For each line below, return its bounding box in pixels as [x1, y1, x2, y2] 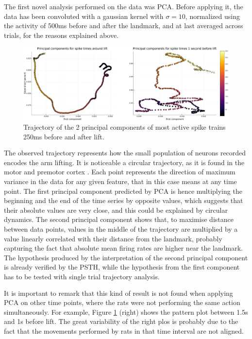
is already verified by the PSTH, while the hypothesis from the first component [4, 262, 240, 272]
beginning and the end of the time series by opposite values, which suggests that [4, 195, 243, 205]
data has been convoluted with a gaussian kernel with [4, 11, 164, 21]
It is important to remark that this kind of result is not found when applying [4, 288, 233, 298]
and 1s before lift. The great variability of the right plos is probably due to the [4, 316, 238, 326]
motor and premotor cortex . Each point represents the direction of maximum [4, 167, 235, 177]
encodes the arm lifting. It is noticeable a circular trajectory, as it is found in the [4, 157, 245, 167]
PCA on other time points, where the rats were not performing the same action [4, 297, 240, 307]
